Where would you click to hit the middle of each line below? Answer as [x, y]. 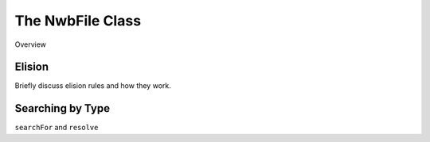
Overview [31, 44]
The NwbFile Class [78, 21]
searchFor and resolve [57, 128]
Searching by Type [63, 108]
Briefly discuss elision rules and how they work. [93, 86]
